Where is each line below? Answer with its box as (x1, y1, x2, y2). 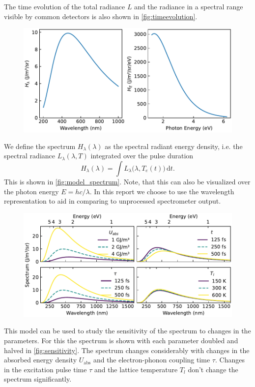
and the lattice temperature (94, 364, 178, 374)
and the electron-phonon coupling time (93, 355, 210, 365)
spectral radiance (4, 150, 55, 161)
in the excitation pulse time (4, 364, 87, 374)
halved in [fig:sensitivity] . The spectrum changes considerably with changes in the (4, 345, 250, 355)
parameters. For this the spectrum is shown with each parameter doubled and (4, 335, 238, 345)
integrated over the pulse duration (90, 150, 194, 161)
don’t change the (188, 364, 238, 374)
